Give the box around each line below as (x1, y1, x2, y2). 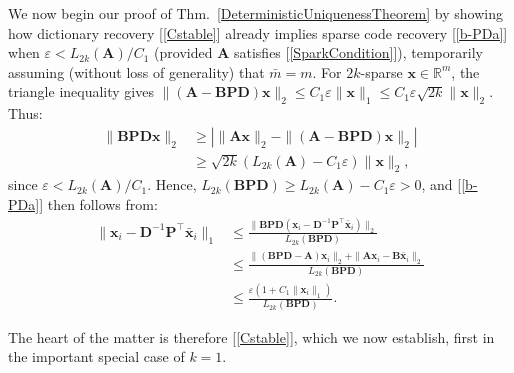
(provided (154, 42, 213, 63)
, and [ (421, 174, 462, 195)
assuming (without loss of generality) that (8, 61, 265, 82)
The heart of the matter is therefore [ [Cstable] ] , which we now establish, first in (8, 326, 495, 347)
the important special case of (8, 346, 185, 367)
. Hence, (147, 174, 197, 195)
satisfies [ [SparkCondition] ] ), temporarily (233, 42, 483, 63)
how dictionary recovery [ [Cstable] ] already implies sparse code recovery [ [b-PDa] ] (8, 22, 508, 43)
